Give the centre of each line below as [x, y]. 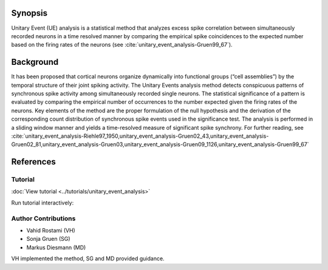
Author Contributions [43, 218]
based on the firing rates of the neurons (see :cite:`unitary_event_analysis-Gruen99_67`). [122, 45]
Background [35, 62]
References [33, 162]
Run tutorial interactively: [43, 203]
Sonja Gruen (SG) [48, 239]
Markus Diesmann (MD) [56, 247]
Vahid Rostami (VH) [51, 231]
